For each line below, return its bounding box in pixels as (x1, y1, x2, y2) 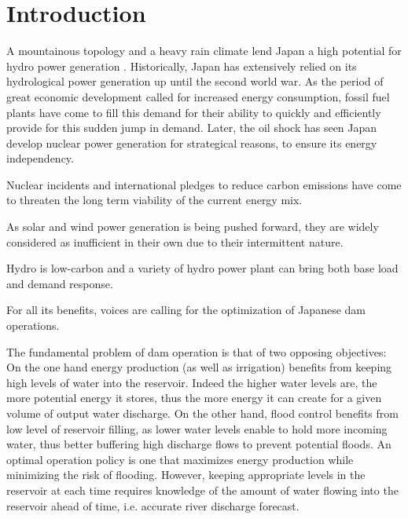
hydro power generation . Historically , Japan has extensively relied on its (6, 57, 357, 74)
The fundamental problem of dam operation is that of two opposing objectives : (6, 343, 387, 360)
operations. (6, 317, 60, 334)
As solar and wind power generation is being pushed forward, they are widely (6, 218, 379, 235)
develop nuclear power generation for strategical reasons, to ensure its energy (6, 134, 377, 151)
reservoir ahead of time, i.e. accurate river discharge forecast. (6, 497, 300, 514)
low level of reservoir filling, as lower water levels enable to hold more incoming (6, 420, 388, 437)
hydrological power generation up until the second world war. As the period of (6, 73, 384, 90)
